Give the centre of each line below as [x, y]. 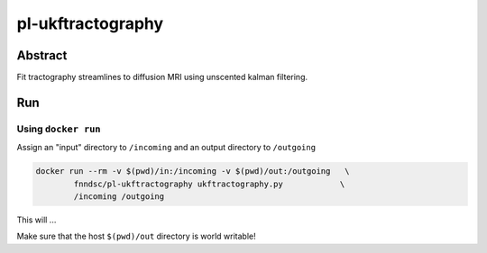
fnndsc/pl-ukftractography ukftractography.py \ [209, 184]
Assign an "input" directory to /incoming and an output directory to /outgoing [166, 148]
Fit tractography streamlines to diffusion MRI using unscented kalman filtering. [162, 77]
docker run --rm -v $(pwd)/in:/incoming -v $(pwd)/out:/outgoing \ [193, 172]
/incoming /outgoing [119, 196]
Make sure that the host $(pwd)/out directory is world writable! [136, 236]
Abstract [42, 55]
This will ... [37, 220]
